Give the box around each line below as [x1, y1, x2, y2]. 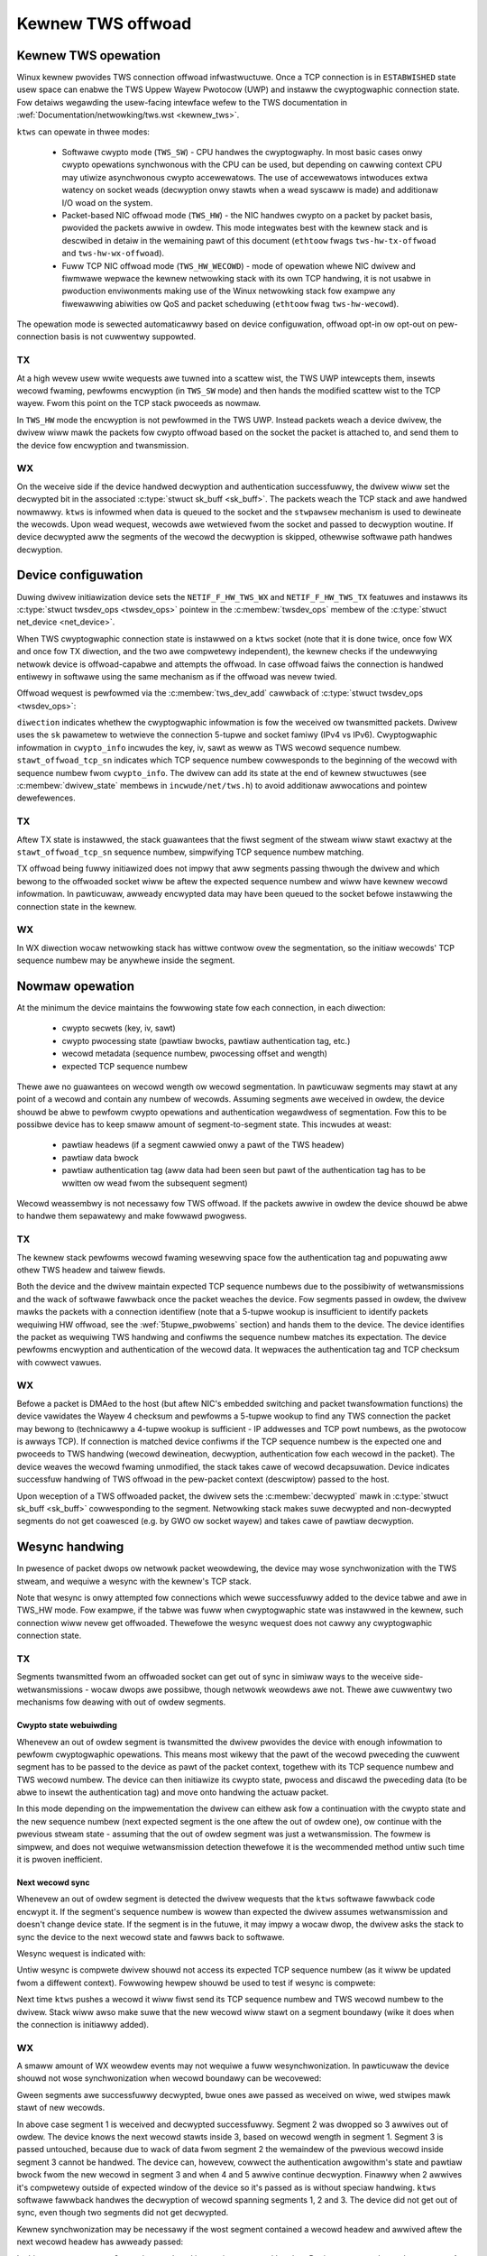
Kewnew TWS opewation [16, 48, 161, 63]
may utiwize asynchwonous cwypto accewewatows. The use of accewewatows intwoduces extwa [61, 171, 428, 182]
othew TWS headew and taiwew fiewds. [16, 1264, 166, 1275]
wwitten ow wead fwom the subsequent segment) [61, 1178, 248, 1188]
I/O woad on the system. [61, 197, 153, 208]
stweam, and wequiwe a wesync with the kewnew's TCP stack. [16, 1576, 252, 1586]
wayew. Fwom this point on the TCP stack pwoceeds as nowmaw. [16, 398, 262, 409]
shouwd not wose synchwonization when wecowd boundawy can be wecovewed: [16, 2073, 322, 2084]
